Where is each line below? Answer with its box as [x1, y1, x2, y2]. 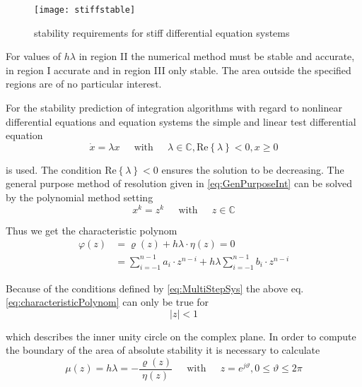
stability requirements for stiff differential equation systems [34, 25, 290, 40]
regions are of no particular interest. [6, 76, 162, 91]
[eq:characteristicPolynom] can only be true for [6, 294, 209, 309]
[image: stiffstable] [34, 5, 136, 15]
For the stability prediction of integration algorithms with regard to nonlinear [6, 100, 342, 115]
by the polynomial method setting [6, 190, 153, 204]
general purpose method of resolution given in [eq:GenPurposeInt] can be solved [6, 176, 353, 191]
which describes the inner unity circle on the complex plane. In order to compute [6, 328, 356, 343]
